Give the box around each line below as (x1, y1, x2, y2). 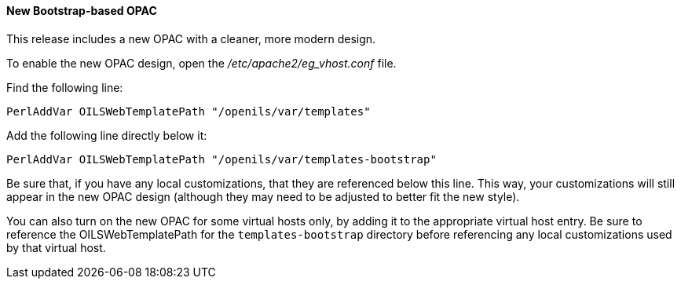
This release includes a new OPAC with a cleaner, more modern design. (6, 31, 376, 46)
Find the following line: (6, 80, 123, 94)
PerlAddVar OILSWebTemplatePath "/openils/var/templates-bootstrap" (6, 152, 437, 166)
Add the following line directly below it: (6, 128, 207, 142)
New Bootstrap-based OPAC (6, 4, 157, 17)
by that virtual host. (6, 240, 106, 254)
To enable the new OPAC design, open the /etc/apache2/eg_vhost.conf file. (6, 56, 397, 70)
